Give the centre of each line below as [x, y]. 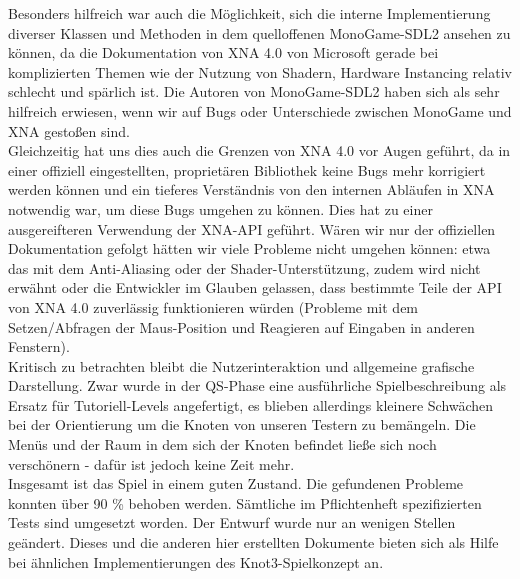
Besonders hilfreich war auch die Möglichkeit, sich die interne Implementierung [249, 13]
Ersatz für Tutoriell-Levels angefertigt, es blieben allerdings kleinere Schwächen [251, 404]
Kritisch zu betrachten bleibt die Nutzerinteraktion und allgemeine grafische [241, 365]
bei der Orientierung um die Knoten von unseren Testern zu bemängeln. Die [242, 424]
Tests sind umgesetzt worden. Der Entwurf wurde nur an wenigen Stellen [232, 522]
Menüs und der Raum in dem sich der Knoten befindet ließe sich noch [222, 444]
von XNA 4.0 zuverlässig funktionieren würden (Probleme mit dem [213, 306]
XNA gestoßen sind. [69, 130]
